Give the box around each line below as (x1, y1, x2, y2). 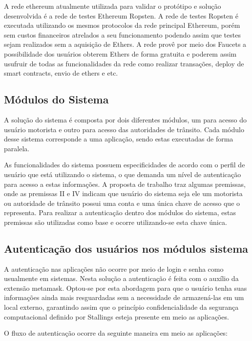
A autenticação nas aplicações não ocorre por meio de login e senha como (4, 263, 224, 274)
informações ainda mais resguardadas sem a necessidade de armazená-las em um (4, 292, 244, 302)
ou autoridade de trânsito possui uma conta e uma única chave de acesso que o (4, 198, 240, 208)
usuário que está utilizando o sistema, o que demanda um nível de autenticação (4, 169, 241, 179)
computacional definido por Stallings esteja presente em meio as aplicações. (4, 311, 229, 321)
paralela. (4, 143, 30, 153)
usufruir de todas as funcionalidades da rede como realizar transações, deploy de (4, 58, 244, 68)
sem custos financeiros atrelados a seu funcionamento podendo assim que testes (4, 29, 241, 40)
